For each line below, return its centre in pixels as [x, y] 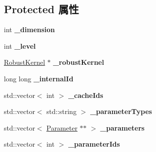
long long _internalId [39, 78]
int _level [20, 46]
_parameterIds [94, 144]
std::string [61, 111]
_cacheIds [86, 95]
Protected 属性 [41, 9]
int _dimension [29, 29]
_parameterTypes [121, 111]
